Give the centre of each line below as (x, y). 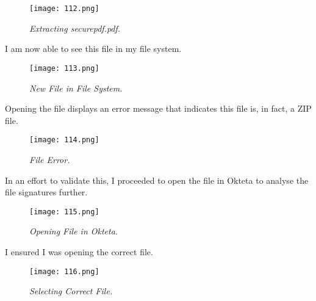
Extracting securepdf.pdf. (75, 28)
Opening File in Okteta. (74, 231)
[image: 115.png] (64, 212)
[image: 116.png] (64, 271)
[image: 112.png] (64, 9)
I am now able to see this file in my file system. (93, 49)
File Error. (50, 159)
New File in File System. (76, 88)
